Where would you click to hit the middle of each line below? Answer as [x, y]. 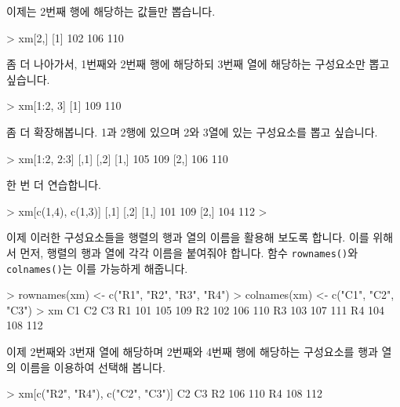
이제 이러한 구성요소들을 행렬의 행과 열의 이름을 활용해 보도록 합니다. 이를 [188, 237]
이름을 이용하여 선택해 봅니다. [93, 367]
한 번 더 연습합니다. [54, 185]
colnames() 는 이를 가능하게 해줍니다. [97, 268]
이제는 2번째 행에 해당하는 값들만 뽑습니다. [111, 11]
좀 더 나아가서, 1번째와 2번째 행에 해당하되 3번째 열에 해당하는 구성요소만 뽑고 [198, 64]
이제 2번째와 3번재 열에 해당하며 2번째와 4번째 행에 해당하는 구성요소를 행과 [192, 352]
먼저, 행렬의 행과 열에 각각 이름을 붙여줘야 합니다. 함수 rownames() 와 [189, 252]
